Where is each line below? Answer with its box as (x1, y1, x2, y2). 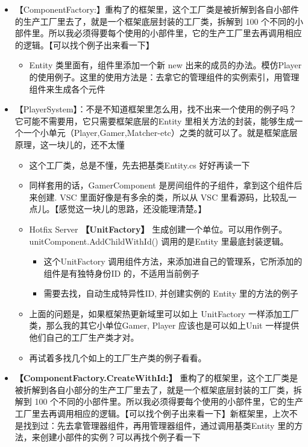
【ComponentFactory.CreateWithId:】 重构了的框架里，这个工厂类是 (14, 371, 298, 384)
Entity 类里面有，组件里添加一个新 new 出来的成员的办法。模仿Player (29, 59, 302, 71)
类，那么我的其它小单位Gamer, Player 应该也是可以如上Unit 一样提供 (29, 319, 300, 332)
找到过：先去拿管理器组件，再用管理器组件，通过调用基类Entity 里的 (23, 419, 295, 431)
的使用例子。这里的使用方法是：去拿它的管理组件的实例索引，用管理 (29, 70, 300, 83)
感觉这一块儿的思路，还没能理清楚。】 (58, 202, 207, 215)
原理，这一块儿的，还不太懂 (14, 138, 125, 150)
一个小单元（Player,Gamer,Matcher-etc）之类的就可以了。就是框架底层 (23, 126, 298, 139)
